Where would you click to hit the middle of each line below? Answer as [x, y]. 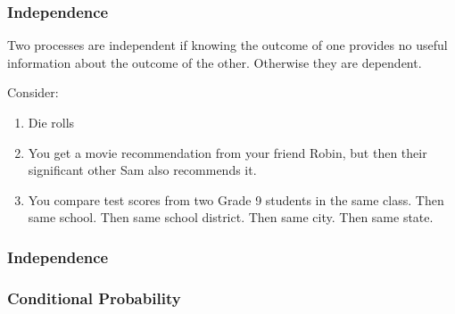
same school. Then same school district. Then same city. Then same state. [231, 217]
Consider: [33, 92]
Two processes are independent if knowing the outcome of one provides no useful [227, 45]
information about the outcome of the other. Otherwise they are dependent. [215, 62]
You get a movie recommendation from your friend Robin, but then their [227, 152]
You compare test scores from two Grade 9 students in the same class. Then [236, 199]
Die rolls [51, 122]
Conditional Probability [94, 297]
